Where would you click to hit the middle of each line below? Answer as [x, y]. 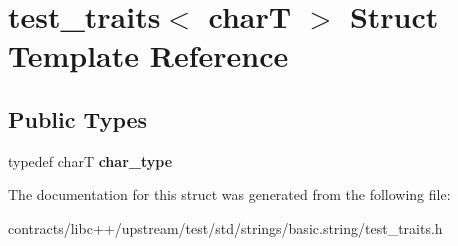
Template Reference [148, 55]
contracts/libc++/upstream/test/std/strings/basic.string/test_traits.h [225, 227]
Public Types [78, 118]
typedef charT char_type [90, 160]
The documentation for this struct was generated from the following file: [229, 194]
